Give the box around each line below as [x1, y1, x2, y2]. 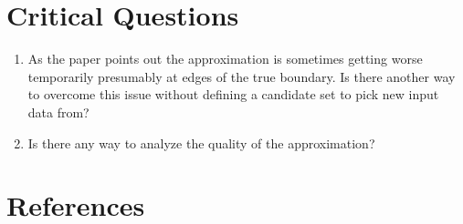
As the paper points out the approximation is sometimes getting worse [27, 49, 423, 68]
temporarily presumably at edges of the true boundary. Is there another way [27, 66, 456, 86]
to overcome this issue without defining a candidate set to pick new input [27, 85, 439, 104]
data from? [27, 102, 89, 121]
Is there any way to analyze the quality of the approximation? [27, 133, 375, 152]
